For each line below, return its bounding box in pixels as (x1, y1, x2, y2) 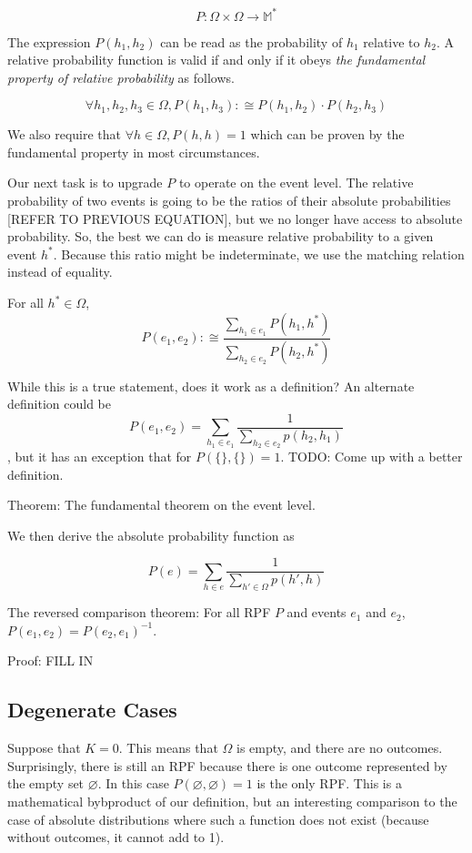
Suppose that (7, 738, 81, 757)
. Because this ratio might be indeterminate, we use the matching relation (53, 244, 465, 263)
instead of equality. (7, 262, 113, 281)
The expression (7, 32, 91, 51)
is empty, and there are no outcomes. (236, 738, 443, 757)
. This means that (118, 738, 218, 757)
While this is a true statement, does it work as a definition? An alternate (7, 376, 415, 395)
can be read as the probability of (160, 32, 343, 51)
